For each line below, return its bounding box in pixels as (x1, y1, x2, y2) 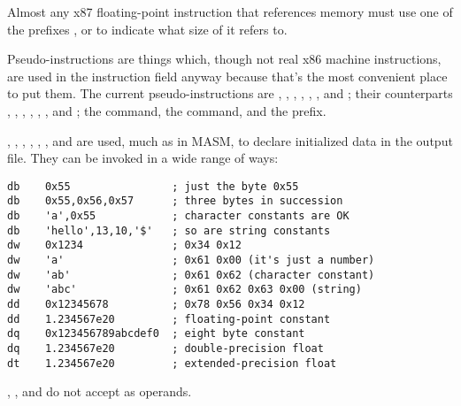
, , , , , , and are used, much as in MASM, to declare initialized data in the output (7, 131, 453, 149)
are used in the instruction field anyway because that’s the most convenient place (7, 66, 448, 85)
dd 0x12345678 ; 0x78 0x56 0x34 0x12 (7, 298, 305, 310)
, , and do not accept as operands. (7, 382, 192, 401)
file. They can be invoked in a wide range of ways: (7, 149, 279, 167)
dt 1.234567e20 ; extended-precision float (7, 356, 337, 370)
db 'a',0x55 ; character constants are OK (7, 210, 350, 223)
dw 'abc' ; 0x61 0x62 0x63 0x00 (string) (7, 283, 362, 296)
